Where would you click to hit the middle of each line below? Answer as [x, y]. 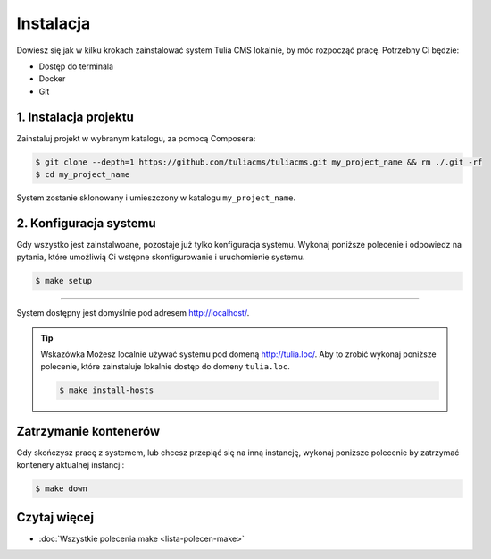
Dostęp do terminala [76, 66]
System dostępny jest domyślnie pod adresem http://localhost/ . [133, 313]
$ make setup [64, 281]
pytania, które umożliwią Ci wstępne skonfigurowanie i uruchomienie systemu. [161, 257]
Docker [52, 79]
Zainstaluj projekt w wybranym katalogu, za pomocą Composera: [136, 138]
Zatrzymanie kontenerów [88, 431]
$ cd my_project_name [83, 174]
